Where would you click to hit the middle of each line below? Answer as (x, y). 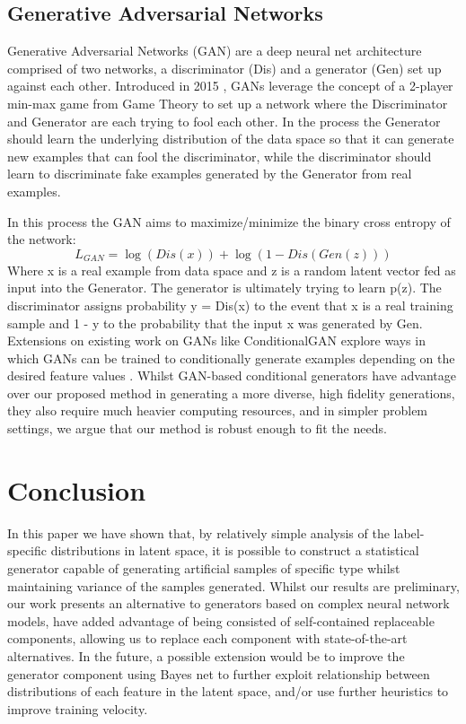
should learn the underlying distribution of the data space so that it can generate (231, 139)
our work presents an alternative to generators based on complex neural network (229, 603)
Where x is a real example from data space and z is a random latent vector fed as (232, 270)
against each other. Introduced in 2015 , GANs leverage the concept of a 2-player (230, 86)
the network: (42, 239)
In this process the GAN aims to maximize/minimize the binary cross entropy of (229, 221)
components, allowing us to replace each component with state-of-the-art (207, 638)
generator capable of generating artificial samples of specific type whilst (204, 567)
